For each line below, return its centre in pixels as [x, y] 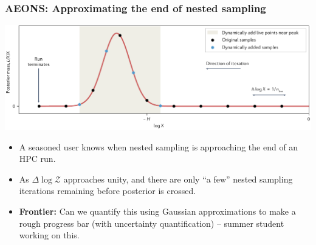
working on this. [49, 235]
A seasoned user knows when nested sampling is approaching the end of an [159, 146]
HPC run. [37, 159]
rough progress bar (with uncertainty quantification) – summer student [152, 223]
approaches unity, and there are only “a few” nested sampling [178, 179]
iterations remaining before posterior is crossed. [108, 191]
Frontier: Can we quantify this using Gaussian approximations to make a [157, 211]
